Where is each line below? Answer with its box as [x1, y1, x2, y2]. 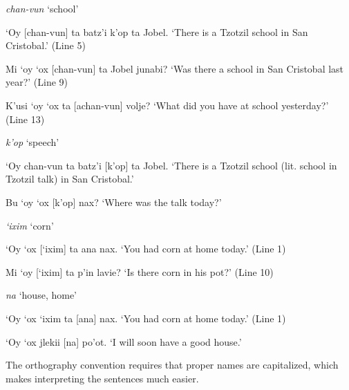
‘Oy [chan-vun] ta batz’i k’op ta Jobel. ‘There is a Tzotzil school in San [6, 24, 308, 39]
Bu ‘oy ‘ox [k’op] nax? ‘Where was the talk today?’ [6, 194, 222, 209]
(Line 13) [6, 111, 45, 126]
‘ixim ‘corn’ [6, 218, 54, 232]
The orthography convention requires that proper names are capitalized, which [6, 357, 339, 372]
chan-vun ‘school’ [6, 1, 79, 15]
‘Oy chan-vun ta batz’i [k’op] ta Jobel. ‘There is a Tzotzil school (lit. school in [6, 158, 337, 172]
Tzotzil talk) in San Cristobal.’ [6, 171, 134, 186]
